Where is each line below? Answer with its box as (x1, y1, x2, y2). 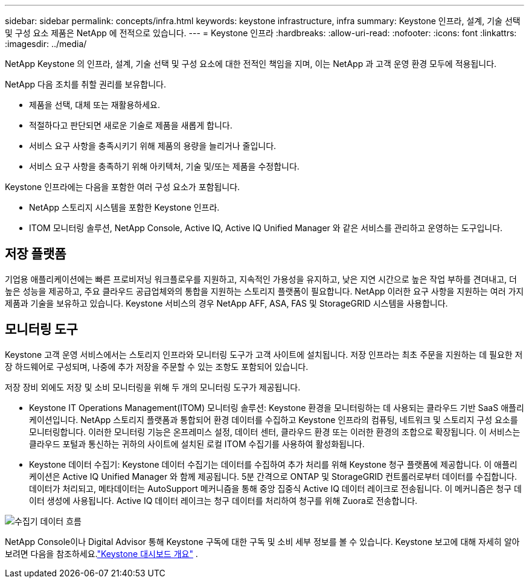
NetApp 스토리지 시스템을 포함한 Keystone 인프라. (29, 202, 220, 212)
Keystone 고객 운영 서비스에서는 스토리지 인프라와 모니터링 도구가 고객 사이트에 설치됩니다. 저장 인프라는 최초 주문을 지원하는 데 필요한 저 (5, 349, 523, 360)
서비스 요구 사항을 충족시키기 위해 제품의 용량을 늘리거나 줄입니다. (29, 141, 277, 151)
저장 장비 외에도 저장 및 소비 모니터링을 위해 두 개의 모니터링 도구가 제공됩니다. (5, 381, 301, 392)
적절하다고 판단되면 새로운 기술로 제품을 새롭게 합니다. (29, 120, 232, 130)
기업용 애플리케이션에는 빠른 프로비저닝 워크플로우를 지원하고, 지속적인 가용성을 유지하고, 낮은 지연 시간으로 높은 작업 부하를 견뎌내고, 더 (5, 273, 517, 284)
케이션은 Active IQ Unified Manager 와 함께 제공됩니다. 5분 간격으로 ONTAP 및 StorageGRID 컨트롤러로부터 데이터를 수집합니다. (29, 471, 517, 482)
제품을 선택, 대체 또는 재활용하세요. (29, 100, 161, 110)
